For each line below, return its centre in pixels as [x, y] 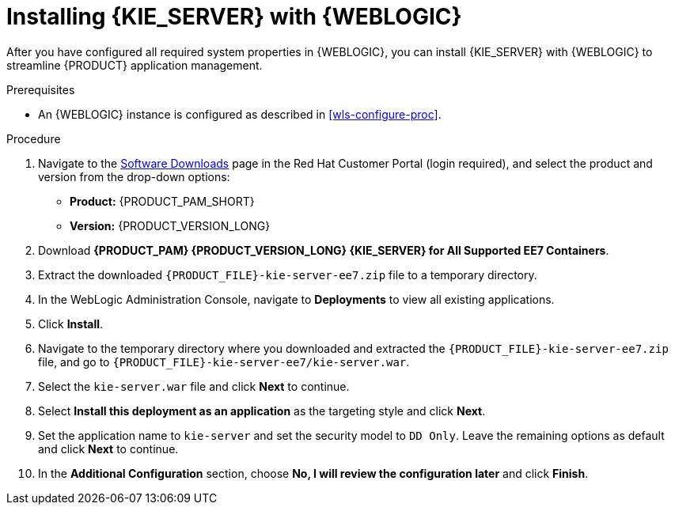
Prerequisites [41, 89]
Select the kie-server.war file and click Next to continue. [194, 386]
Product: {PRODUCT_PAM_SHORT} [162, 201]
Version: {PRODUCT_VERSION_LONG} [170, 225]
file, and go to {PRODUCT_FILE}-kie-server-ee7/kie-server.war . [224, 361]
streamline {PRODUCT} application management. [135, 65]
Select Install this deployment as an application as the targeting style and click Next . [262, 411]
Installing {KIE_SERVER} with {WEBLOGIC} [234, 17]
